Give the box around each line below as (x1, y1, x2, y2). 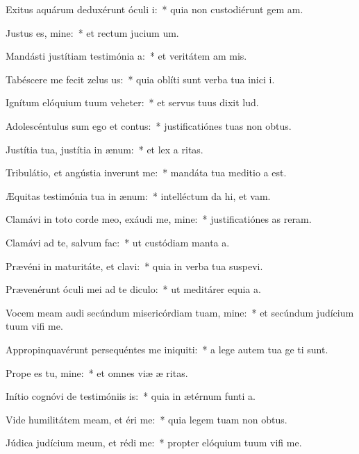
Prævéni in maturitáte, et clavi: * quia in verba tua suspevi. (6, 258, 263, 273)
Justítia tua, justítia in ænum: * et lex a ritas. (6, 142, 203, 156)
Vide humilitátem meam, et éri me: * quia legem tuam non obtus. (6, 412, 287, 426)
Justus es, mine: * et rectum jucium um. (6, 25, 179, 40)
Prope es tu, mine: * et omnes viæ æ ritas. (6, 365, 188, 380)
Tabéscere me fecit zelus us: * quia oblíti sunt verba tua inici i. (6, 72, 275, 86)
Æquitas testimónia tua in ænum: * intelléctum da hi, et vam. (6, 188, 271, 203)
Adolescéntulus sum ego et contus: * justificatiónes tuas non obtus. (6, 118, 292, 133)
